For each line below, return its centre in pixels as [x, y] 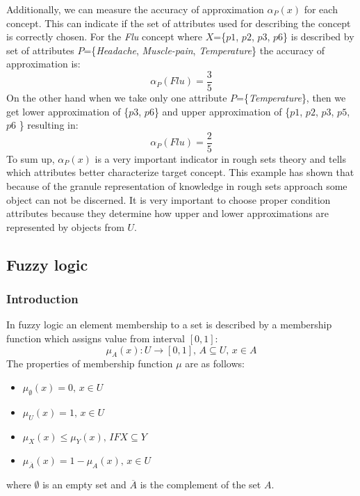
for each [321, 9]
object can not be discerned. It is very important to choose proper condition [169, 199]
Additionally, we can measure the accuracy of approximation [135, 9]
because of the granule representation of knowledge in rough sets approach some [177, 186]
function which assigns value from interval [96, 338]
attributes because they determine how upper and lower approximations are [168, 213]
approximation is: [43, 64]
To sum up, [31, 158]
